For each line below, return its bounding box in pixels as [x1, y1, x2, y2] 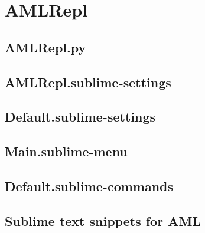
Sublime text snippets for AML [5, 211, 201, 229]
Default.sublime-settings [5, 107, 156, 126]
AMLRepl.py [5, 38, 86, 56]
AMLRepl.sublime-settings [5, 73, 171, 91]
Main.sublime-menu [5, 142, 128, 160]
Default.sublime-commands [5, 176, 174, 195]
